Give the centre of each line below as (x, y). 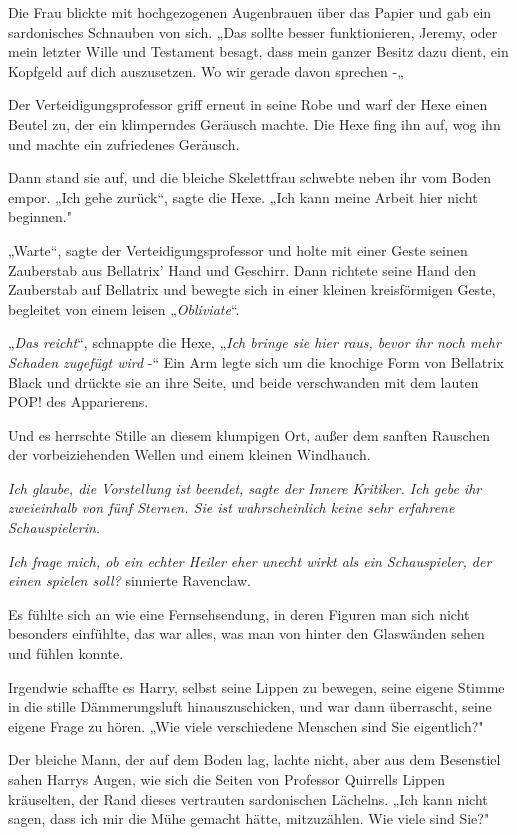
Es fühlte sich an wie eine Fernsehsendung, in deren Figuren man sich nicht (239, 613)
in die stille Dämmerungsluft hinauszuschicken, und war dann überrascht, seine (250, 706)
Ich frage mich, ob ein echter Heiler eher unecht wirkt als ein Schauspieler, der (250, 560)
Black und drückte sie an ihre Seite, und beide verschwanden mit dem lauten (243, 381)
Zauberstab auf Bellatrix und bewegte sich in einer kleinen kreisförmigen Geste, (252, 289)
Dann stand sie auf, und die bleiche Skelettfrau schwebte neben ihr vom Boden (249, 177)
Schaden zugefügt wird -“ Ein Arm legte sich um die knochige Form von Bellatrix (256, 361)
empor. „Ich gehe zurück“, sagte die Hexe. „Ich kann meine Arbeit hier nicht (243, 196)
